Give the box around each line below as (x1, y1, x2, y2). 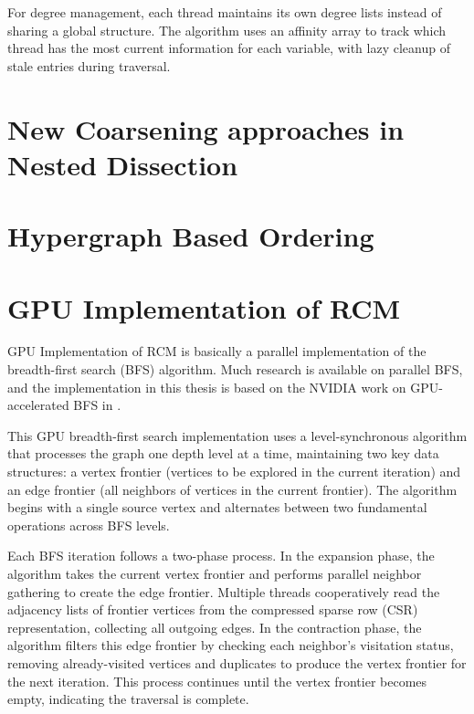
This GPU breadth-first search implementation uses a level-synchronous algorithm (7, 425, 468, 445)
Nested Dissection (7, 145, 238, 183)
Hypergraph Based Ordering (7, 217, 374, 255)
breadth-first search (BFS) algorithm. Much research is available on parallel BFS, (7, 360, 463, 379)
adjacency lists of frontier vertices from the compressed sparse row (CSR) (7, 600, 418, 619)
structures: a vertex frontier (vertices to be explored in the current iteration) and (7, 462, 461, 480)
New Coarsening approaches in (7, 110, 405, 147)
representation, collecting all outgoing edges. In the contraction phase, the (7, 617, 422, 636)
